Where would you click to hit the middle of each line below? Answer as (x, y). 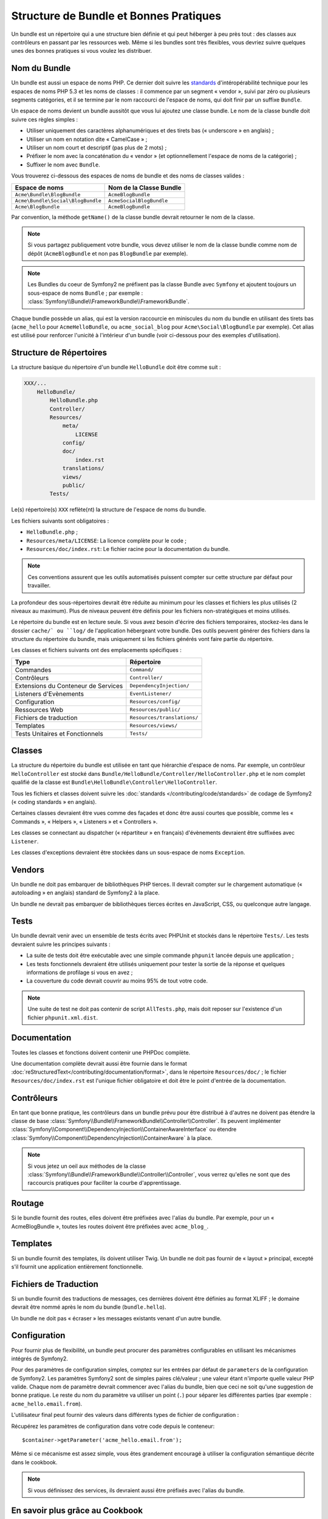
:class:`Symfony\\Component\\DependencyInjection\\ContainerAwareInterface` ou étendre (124, 1130)
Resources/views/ (154, 726)
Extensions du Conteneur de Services (69, 685)
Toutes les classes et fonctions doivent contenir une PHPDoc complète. (101, 1052)
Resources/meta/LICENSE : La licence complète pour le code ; (106, 540)
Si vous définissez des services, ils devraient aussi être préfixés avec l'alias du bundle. (136, 1490)
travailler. (39, 586)
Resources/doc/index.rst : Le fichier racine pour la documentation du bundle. (128, 549)
